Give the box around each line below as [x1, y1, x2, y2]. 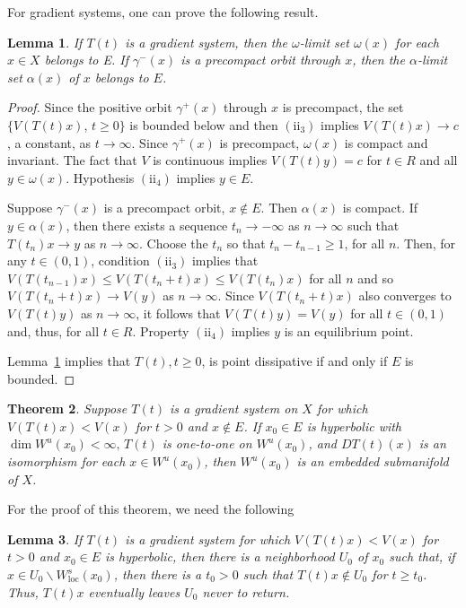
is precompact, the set [282, 98, 404, 117]
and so [357, 268, 393, 287]
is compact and [344, 133, 428, 152]
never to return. [202, 582, 290, 601]
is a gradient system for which [125, 529, 291, 548]
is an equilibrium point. [284, 321, 414, 340]
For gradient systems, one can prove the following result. [7, 3, 319, 21]
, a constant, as [7, 133, 92, 152]
